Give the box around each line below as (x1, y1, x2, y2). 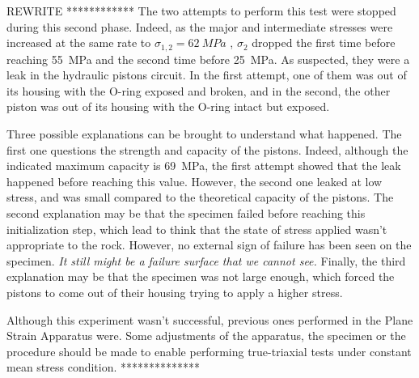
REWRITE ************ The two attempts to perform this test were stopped (6, 2, 396, 19)
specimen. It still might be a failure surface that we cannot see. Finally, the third (6, 252, 406, 269)
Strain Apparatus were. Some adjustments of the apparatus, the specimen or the (6, 327, 406, 344)
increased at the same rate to (6, 34, 151, 51)
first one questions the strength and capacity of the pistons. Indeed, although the (6, 141, 408, 158)
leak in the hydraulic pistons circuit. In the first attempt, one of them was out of (6, 66, 407, 83)
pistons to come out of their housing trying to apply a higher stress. (6, 283, 343, 300)
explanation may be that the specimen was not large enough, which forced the (6, 268, 395, 285)
